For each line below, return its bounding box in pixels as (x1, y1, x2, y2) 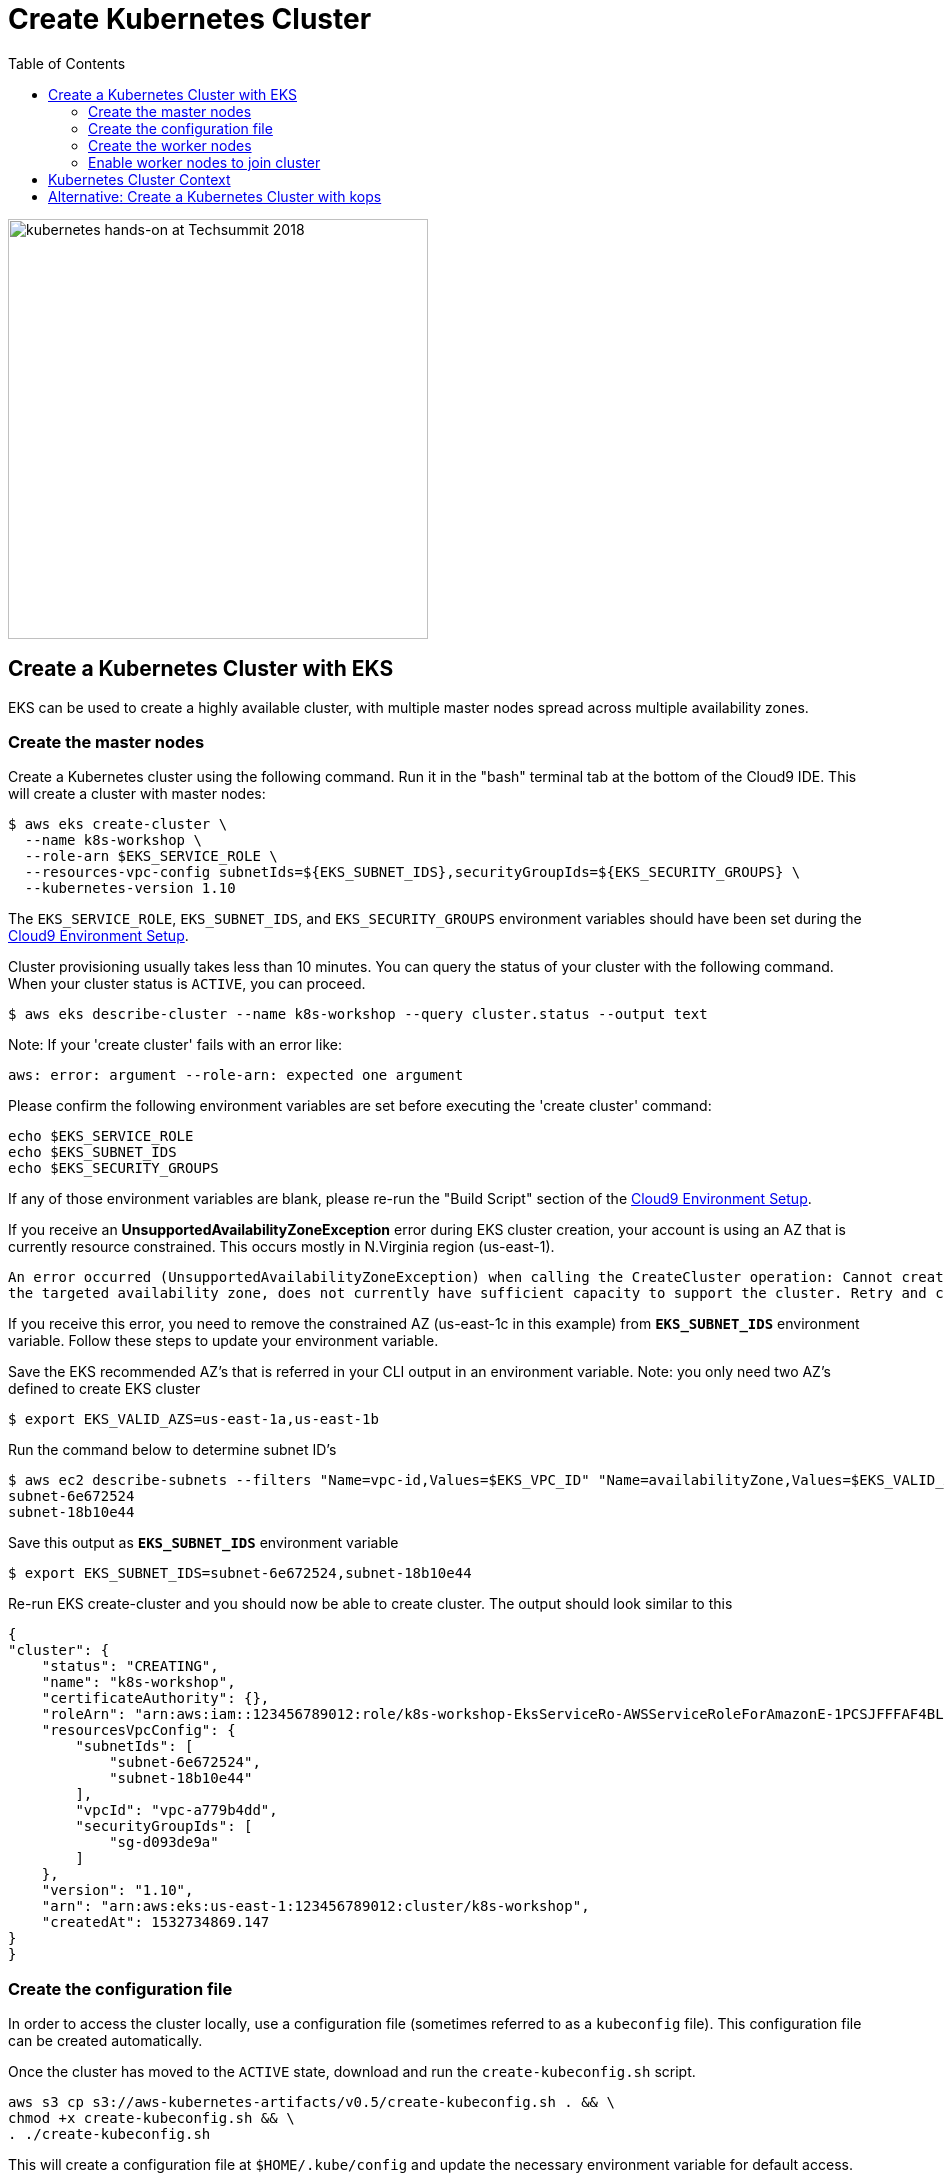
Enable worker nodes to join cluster (88, 153, 321, 171)
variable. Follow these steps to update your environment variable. (8, 1332, 439, 1350)
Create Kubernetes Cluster (8, 2, 372, 36)
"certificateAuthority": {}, (41, 1690, 270, 1707)
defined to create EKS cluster (8, 1380, 201, 1398)
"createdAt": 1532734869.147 (41, 1914, 270, 1931)
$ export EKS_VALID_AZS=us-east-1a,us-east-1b (8, 1411, 379, 1428)
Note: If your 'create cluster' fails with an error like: (8, 1036, 342, 1054)
